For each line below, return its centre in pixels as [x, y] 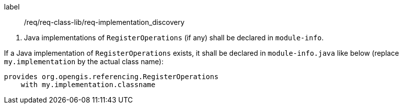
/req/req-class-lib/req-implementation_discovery [104, 22]
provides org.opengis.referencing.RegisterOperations [111, 77]
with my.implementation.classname [88, 85]
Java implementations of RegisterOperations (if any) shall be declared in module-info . [174, 38]
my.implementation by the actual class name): [84, 61]
